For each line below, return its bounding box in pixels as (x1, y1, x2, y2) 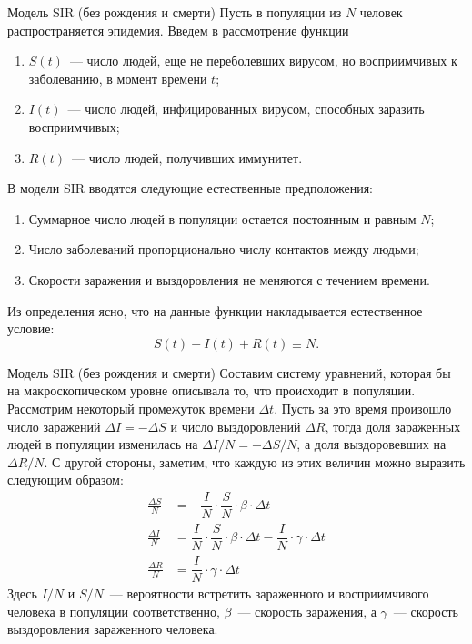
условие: (7, 319, 55, 338)
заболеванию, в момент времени (28, 68, 207, 87)
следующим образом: (7, 470, 124, 489)
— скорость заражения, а (237, 601, 377, 620)
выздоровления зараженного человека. (7, 619, 218, 639)
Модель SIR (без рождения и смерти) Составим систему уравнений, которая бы (7, 363, 451, 382)
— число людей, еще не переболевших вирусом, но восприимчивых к (69, 51, 457, 70)
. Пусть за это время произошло (274, 398, 452, 417)
